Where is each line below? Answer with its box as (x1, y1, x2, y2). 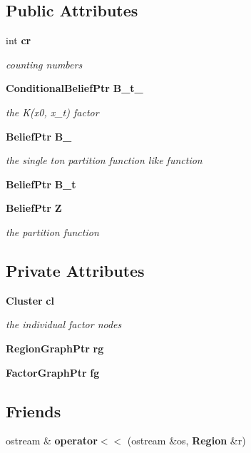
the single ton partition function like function (6, 153, 203, 168)
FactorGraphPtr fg (6, 365, 100, 380)
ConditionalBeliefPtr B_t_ (6, 81, 143, 96)
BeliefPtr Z (6, 200, 62, 215)
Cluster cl (6, 292, 54, 307)
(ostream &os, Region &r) (127, 433, 246, 448)
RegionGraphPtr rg (6, 340, 104, 355)
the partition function (6, 224, 99, 239)
